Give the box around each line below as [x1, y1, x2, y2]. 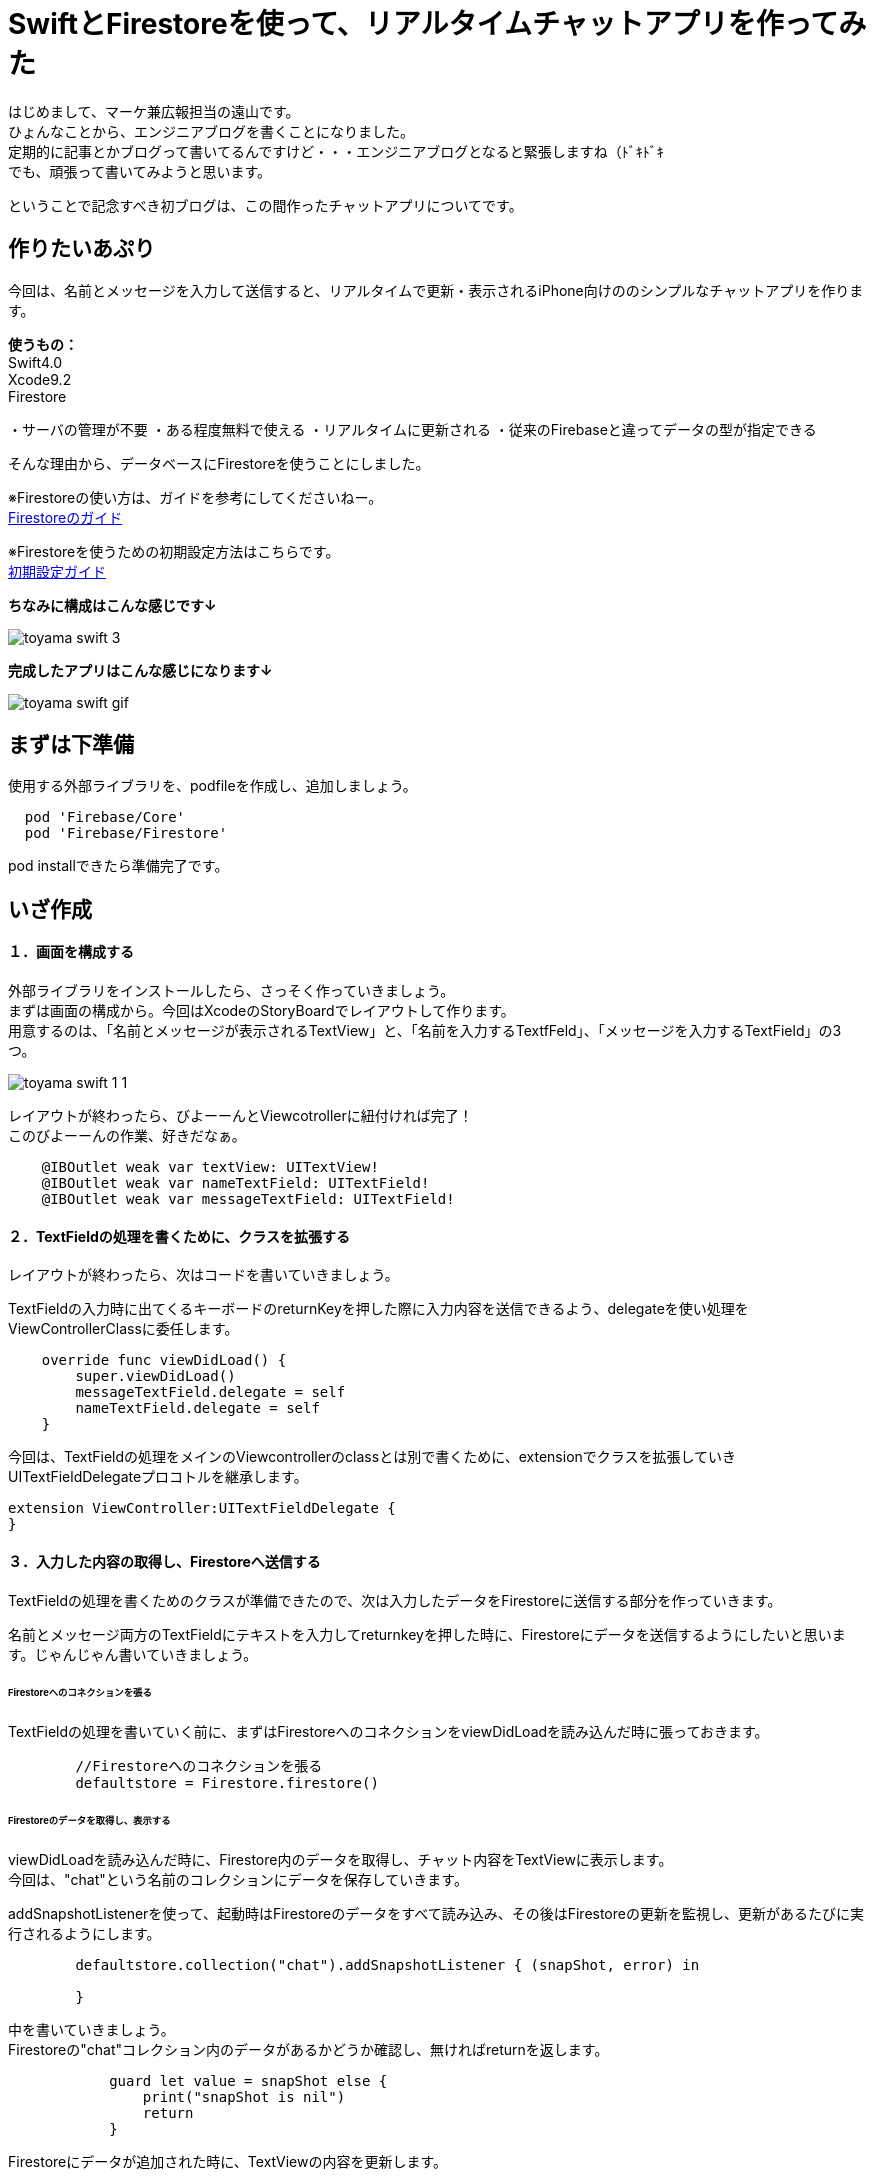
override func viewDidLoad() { [41, 1352, 287, 1369]
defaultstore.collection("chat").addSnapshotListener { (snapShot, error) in [75, 1956, 700, 1973]
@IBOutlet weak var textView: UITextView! [41, 1159, 379, 1176]
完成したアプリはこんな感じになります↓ [8, 661, 273, 679]
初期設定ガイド [8, 562, 106, 580]
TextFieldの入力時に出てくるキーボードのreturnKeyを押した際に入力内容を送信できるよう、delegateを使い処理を [8, 1300, 749, 1318]
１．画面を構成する [8, 943, 134, 961]
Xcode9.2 [8, 370, 72, 388]
